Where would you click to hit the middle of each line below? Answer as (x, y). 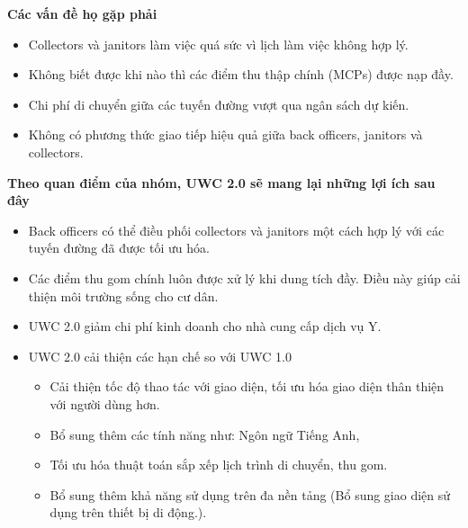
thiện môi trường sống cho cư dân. (123, 295)
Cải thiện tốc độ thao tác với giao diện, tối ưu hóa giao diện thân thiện (247, 386)
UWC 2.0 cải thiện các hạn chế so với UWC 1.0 (160, 356)
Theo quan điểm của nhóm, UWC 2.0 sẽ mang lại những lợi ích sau (221, 182)
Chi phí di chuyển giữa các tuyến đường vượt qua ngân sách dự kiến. (219, 104)
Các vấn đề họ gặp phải (82, 13)
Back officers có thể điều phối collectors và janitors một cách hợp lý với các (236, 230)
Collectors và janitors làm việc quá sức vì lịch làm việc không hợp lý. (218, 44)
